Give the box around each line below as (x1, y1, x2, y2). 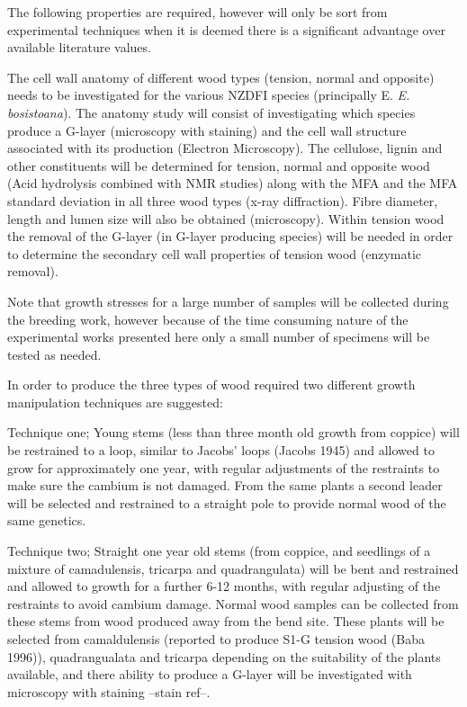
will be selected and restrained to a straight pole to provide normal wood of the (7, 493, 446, 512)
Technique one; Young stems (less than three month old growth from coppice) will (7, 423, 460, 442)
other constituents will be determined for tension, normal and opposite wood (7, 156, 430, 175)
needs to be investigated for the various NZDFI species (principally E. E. (7, 85, 410, 104)
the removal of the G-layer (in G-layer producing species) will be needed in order (7, 227, 454, 246)
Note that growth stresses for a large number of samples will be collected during (7, 291, 449, 310)
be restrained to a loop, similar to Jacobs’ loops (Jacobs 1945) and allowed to (7, 441, 435, 460)
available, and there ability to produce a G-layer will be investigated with (7, 665, 412, 684)
